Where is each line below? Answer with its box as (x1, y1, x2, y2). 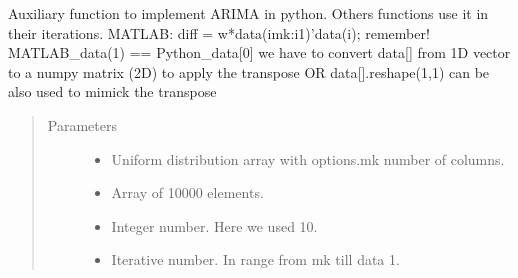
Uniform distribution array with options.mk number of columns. (111, 148, 505, 169)
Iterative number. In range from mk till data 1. (111, 249, 400, 270)
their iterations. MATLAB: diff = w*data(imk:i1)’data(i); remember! (8, 22, 430, 43)
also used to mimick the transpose (8, 81, 217, 102)
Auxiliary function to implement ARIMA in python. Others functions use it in (8, 3, 489, 23)
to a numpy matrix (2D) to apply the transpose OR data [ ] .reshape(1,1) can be (8, 61, 490, 82)
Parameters (47, 114, 117, 135)
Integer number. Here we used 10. (111, 215, 318, 236)
